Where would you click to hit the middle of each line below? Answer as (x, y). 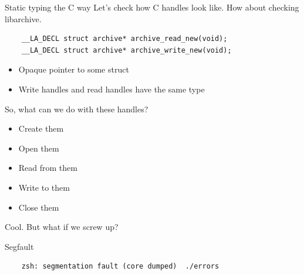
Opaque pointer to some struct (74, 69)
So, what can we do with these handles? (77, 109)
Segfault (19, 246)
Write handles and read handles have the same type (112, 89)
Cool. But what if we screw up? (62, 227)
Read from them (48, 168)
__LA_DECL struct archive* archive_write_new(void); (126, 50)
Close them (39, 207)
